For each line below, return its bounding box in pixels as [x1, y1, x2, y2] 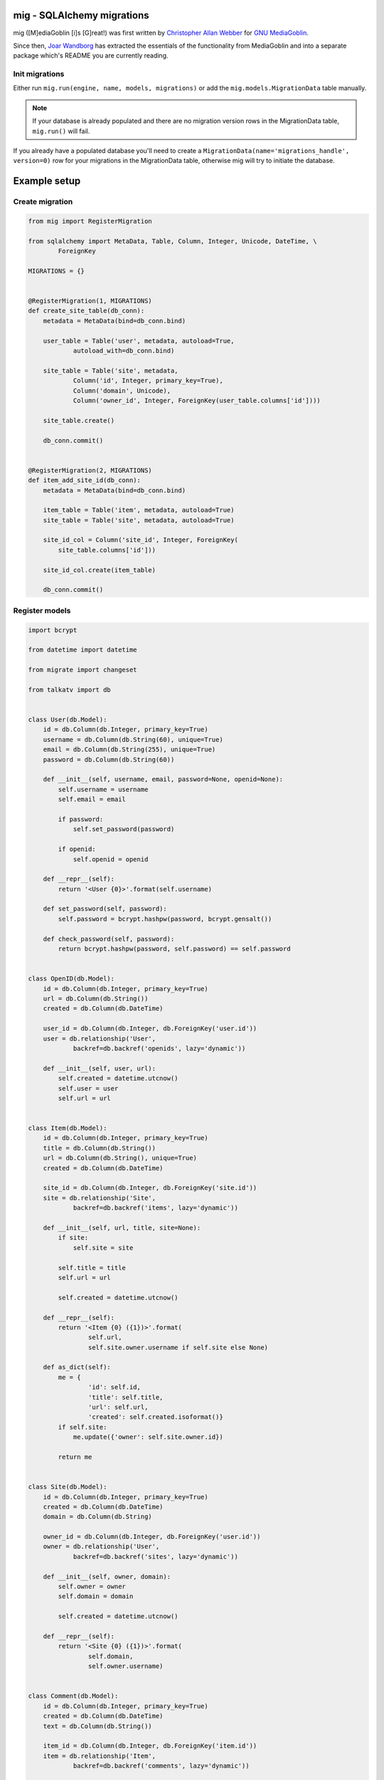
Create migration [13, 197, 73, 206]
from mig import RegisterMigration [28, 217, 152, 225]
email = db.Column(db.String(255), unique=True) [43, 745, 216, 754]
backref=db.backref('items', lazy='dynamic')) [73, 1204, 238, 1212]
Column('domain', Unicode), [73, 387, 171, 394]
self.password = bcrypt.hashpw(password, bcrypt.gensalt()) [58, 915, 272, 923]
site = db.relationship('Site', [43, 1193, 156, 1202]
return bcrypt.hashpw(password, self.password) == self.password [58, 945, 291, 953]
